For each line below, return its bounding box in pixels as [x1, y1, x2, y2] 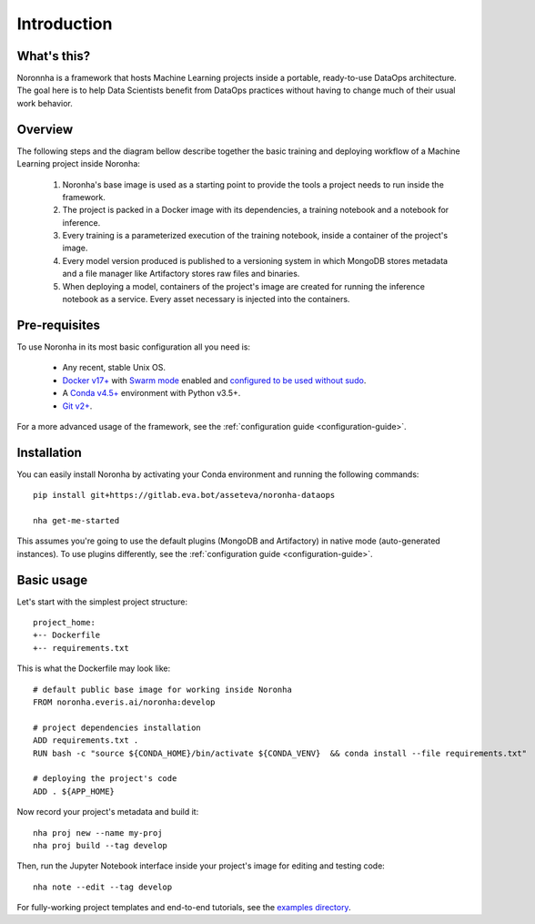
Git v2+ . [62, 401, 93, 411]
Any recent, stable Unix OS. [62, 362, 167, 373]
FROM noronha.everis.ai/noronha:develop [33, 697, 216, 707]
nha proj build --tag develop [33, 840, 168, 850]
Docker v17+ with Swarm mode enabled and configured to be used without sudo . [62, 374, 367, 386]
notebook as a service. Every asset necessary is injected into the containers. [62, 294, 350, 305]
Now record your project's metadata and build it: [16, 807, 199, 817]
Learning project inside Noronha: [16, 158, 141, 169]
